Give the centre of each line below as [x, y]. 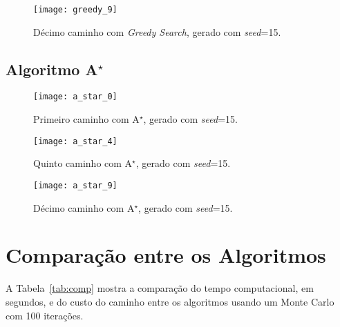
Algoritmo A [52, 69]
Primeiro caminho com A [86, 119]
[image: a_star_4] [75, 141]
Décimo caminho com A [84, 207]
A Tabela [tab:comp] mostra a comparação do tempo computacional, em [160, 288]
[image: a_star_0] [75, 97]
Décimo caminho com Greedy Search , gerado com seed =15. [157, 31]
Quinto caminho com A [83, 163]
